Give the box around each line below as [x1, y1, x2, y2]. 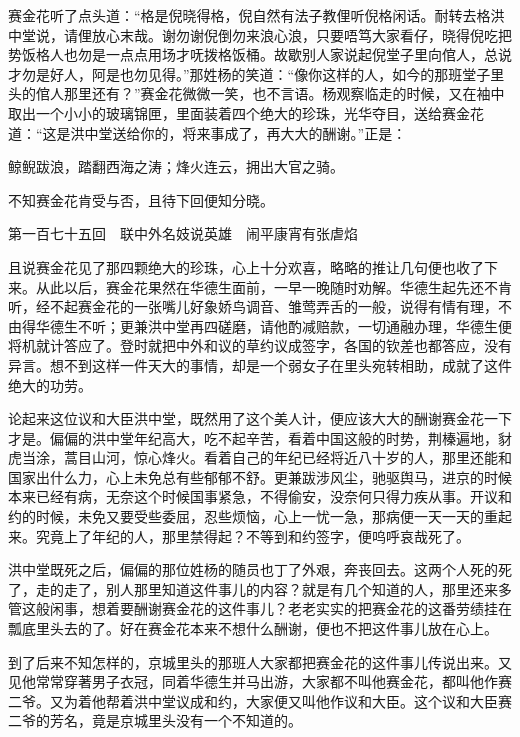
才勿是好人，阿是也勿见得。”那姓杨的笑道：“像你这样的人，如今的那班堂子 [8, 63, 491, 84]
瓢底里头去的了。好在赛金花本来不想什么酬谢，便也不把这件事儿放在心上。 [8, 618, 498, 639]
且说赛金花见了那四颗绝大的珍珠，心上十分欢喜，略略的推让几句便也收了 [8, 256, 484, 277]
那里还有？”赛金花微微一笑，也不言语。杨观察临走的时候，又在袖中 [63, 83, 505, 104]
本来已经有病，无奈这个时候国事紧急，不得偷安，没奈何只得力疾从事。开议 [8, 486, 498, 507]
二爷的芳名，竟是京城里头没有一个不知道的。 [8, 710, 302, 731]
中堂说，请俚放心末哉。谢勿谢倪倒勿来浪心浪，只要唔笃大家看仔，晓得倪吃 [8, 24, 498, 45]
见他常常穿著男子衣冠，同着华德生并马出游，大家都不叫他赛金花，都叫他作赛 [8, 671, 512, 692]
